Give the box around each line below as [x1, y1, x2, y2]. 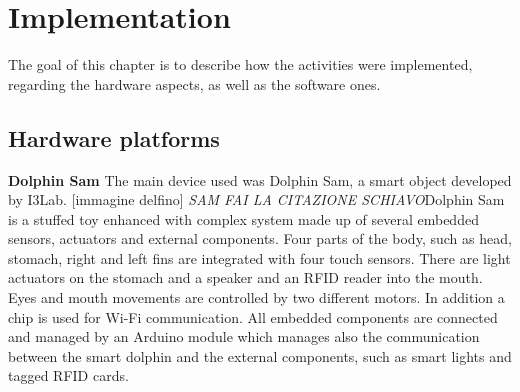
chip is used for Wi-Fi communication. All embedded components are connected [8, 306, 498, 327]
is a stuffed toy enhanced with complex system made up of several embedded [8, 208, 479, 229]
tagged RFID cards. [8, 365, 129, 386]
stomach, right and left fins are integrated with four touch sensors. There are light [8, 247, 511, 268]
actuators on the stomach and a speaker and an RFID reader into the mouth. [8, 267, 483, 288]
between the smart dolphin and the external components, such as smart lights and [8, 345, 512, 366]
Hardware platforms [8, 122, 220, 153]
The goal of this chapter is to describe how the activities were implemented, [8, 54, 473, 75]
